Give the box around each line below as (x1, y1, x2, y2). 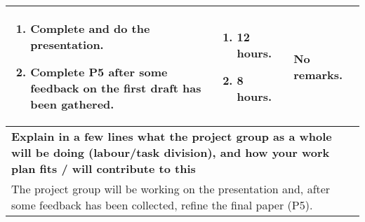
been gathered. (30, 96, 114, 112)
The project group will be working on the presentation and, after (11, 181, 331, 197)
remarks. (293, 66, 343, 83)
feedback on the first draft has (30, 80, 201, 96)
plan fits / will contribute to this (11, 160, 196, 176)
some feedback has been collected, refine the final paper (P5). (11, 197, 313, 213)
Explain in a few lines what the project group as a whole (11, 128, 332, 144)
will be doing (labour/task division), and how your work (11, 144, 330, 160)
